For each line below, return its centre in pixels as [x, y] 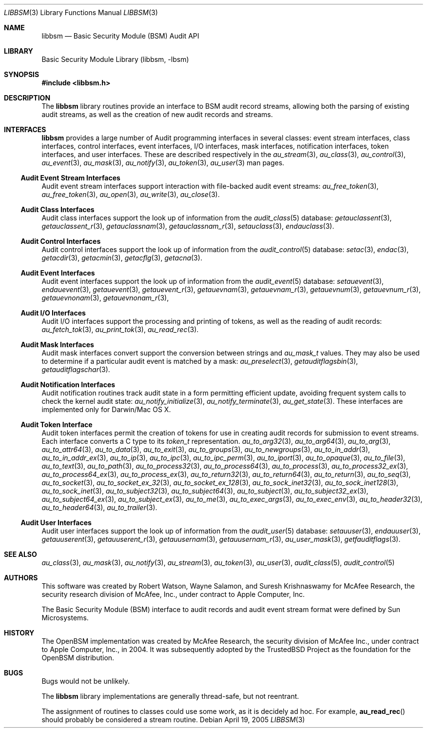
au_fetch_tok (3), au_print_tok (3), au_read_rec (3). [120, 329]
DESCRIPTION [27, 98]
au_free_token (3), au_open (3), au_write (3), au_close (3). [131, 194]
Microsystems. [65, 618]
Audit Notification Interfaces [68, 385]
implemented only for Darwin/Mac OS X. [106, 409]
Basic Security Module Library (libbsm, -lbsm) [115, 59]
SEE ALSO [20, 554]
